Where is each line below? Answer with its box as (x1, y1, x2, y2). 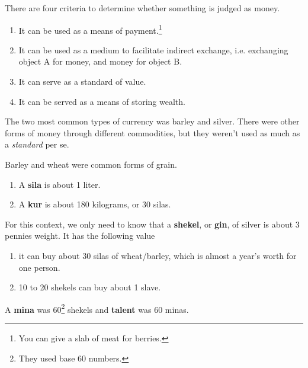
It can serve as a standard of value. (18, 75, 146, 88)
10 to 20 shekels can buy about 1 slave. (18, 281, 161, 293)
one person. (18, 261, 60, 273)
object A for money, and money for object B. (18, 55, 182, 68)
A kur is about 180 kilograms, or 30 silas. (18, 198, 171, 210)
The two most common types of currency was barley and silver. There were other (5, 115, 300, 127)
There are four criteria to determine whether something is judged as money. (5, 2, 280, 14)
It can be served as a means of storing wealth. (18, 95, 185, 107)
